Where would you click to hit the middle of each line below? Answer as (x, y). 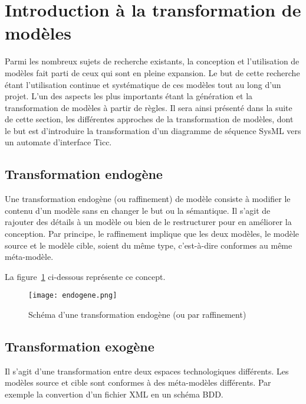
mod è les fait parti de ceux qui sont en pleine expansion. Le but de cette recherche (152, 72)
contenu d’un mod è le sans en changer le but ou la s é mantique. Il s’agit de (138, 210)
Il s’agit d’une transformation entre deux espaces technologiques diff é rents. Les (147, 371)
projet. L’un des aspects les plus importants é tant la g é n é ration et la (129, 96)
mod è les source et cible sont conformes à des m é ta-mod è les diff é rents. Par (138, 382)
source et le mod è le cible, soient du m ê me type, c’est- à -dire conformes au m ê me (149, 245)
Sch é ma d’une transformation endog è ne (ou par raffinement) (137, 315)
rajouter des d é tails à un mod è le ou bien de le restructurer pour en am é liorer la (148, 222)
